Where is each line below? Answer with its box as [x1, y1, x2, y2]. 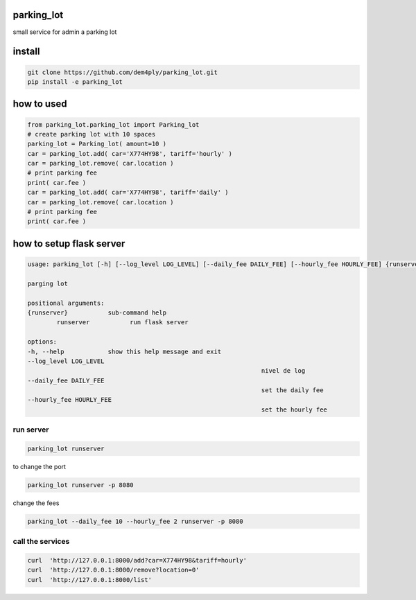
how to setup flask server [12, 238, 125, 249]
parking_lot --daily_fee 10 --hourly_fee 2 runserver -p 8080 [27, 517, 243, 525]
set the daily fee [261, 387, 324, 394]
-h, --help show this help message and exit [27, 347, 222, 355]
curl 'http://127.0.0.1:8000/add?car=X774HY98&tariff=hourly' [27, 556, 248, 565]
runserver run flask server [56, 319, 189, 326]
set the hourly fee [261, 405, 327, 414]
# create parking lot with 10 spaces [27, 130, 156, 138]
